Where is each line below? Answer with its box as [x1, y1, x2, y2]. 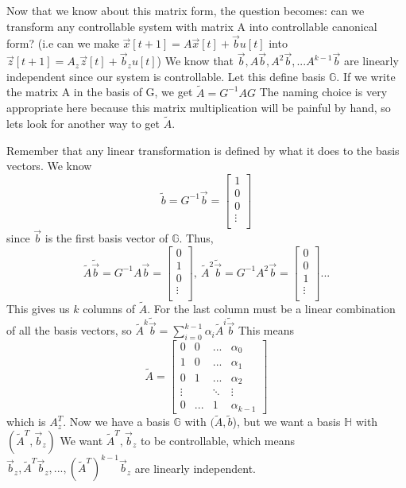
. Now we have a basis [63, 413, 170, 430]
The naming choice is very [259, 83, 388, 100]
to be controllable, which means [140, 432, 296, 448]
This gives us [6, 300, 70, 317]
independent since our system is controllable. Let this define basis [6, 68, 326, 84]
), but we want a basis [232, 413, 341, 430]
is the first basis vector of [44, 230, 168, 246]
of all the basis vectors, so [6, 322, 132, 339]
